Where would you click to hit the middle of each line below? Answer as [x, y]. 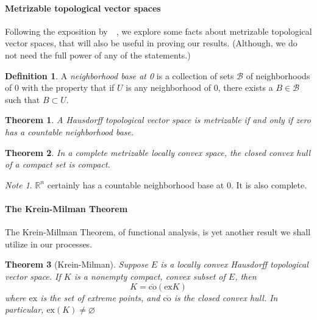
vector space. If [33, 276]
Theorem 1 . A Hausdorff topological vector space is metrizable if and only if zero [158, 120]
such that [23, 99]
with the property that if [68, 87]
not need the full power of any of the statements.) [98, 55]
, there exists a [245, 87]
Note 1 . [19, 184]
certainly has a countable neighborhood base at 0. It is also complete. [177, 184]
